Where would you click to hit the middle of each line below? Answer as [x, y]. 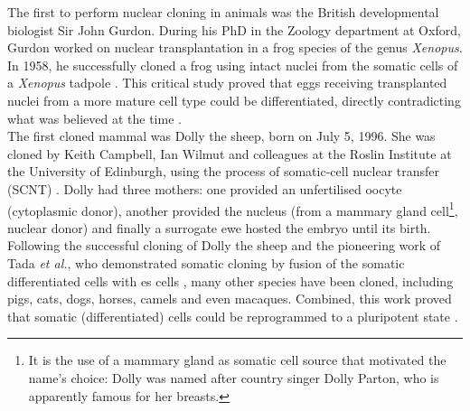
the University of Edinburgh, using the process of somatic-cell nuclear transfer [224, 171]
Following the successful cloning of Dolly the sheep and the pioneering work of [224, 245]
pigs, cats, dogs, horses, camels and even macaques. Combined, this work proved [230, 299]
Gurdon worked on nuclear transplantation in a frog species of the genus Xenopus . [235, 47]
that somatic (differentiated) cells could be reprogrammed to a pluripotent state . [233, 316]
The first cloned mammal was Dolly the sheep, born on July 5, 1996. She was [221, 136]
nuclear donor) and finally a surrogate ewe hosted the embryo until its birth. [219, 227]
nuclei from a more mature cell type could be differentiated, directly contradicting [234, 100]
